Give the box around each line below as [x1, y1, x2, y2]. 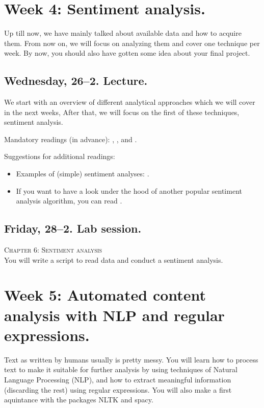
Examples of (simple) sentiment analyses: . [16, 168, 149, 179]
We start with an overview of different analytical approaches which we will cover [4, 97, 255, 107]
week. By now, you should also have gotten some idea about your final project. [4, 48, 250, 58]
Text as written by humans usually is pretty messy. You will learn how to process [4, 354, 258, 365]
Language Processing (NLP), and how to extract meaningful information [4, 374, 231, 384]
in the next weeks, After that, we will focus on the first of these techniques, [4, 106, 240, 117]
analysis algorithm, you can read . [16, 195, 122, 206]
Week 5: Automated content [4, 284, 206, 305]
